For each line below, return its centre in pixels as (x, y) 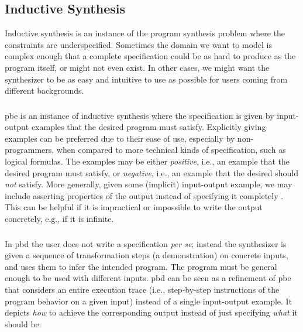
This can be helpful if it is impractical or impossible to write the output (134, 207)
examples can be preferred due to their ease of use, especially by (120, 138)
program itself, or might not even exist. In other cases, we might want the (137, 67)
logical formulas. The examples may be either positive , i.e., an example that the (147, 161)
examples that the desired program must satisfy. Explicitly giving (149, 127)
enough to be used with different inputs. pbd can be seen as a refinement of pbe (148, 278)
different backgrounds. (44, 90)
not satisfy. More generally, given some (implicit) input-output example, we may (149, 184)
